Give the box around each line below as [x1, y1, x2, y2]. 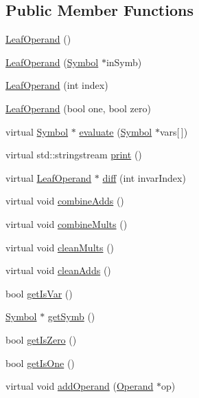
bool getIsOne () [5, 355, 75, 370]
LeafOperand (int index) [5, 78, 108, 92]
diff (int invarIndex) [102, 170, 186, 185]
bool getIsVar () [5, 286, 73, 300]
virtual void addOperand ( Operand [5, 379, 154, 393]
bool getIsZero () [5, 332, 77, 346]
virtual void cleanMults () [5, 240, 115, 254]
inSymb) [106, 54, 142, 69]
